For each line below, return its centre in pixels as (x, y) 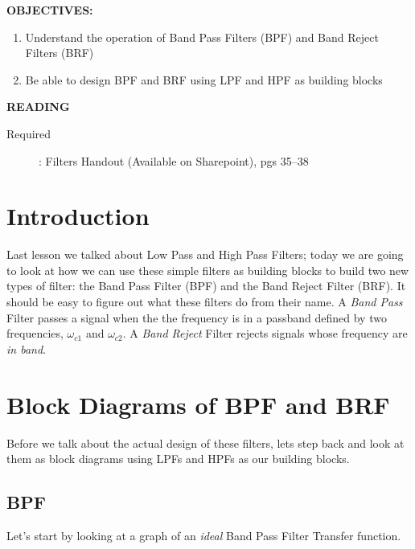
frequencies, (35, 333)
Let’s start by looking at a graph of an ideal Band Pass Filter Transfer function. (204, 535)
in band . (26, 348)
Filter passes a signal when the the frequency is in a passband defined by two (197, 317)
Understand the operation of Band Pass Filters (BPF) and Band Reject (202, 37)
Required (29, 133)
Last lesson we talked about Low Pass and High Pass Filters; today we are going (205, 254)
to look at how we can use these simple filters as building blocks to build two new (208, 270)
